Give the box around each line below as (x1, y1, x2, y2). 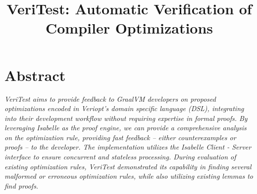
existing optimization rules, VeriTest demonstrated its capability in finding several (4, 161, 252, 171)
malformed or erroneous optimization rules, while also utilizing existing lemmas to (4, 171, 253, 181)
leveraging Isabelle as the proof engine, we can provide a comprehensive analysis (4, 122, 247, 133)
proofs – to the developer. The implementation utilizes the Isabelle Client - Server (4, 142, 252, 152)
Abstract (4, 65, 66, 85)
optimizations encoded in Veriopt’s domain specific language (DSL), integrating (4, 103, 244, 114)
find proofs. (4, 180, 39, 191)
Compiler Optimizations (45, 18, 213, 38)
